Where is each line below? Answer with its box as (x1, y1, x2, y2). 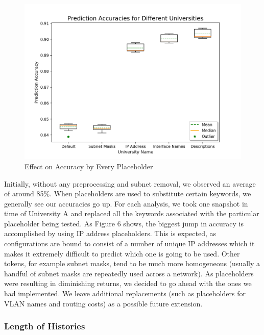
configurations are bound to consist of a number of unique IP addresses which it (4, 238, 255, 249)
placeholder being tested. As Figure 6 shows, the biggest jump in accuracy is (4, 218, 244, 228)
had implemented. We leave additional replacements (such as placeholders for (4, 288, 246, 299)
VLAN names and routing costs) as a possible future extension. (4, 298, 203, 308)
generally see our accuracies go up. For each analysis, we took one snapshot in (4, 198, 248, 209)
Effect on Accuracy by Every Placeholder (25, 161, 153, 171)
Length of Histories (4, 320, 85, 332)
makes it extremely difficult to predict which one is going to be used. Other (4, 248, 240, 259)
